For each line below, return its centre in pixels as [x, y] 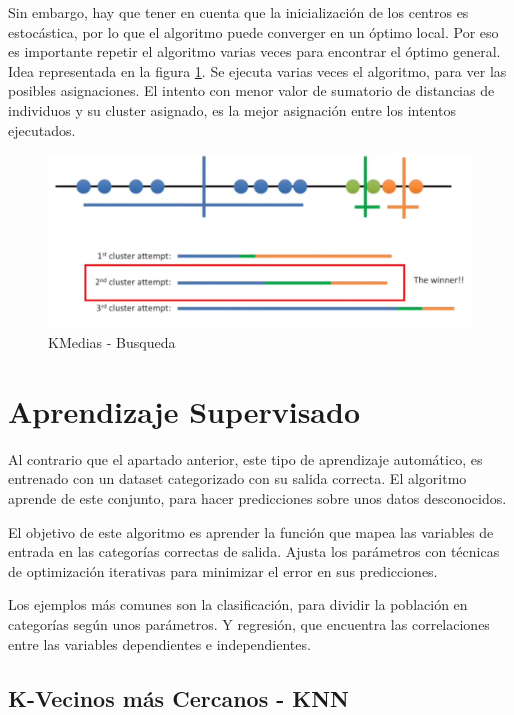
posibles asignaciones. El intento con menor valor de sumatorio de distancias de [251, 90]
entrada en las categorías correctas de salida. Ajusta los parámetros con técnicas [254, 551]
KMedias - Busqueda [112, 342]
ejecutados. [42, 129]
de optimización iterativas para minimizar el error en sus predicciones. [223, 570]
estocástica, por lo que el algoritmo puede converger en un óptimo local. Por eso [253, 31]
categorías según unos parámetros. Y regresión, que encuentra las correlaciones [249, 624]
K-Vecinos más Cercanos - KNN [179, 697]
